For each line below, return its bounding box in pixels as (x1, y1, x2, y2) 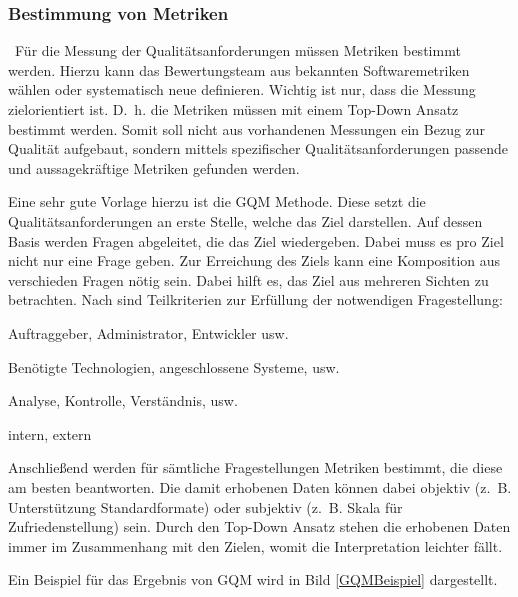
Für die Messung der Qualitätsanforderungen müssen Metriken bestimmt (14, 40, 461, 61)
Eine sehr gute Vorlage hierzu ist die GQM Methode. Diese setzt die (8, 191, 426, 212)
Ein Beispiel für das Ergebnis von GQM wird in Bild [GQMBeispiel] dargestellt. (8, 569, 498, 590)
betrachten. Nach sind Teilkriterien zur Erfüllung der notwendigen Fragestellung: (8, 289, 503, 310)
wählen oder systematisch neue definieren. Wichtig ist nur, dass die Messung (8, 79, 476, 100)
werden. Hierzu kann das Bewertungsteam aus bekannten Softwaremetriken (8, 59, 470, 80)
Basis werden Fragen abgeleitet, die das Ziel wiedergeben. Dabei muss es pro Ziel (8, 230, 504, 251)
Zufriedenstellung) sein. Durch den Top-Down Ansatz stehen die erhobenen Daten (8, 516, 511, 537)
